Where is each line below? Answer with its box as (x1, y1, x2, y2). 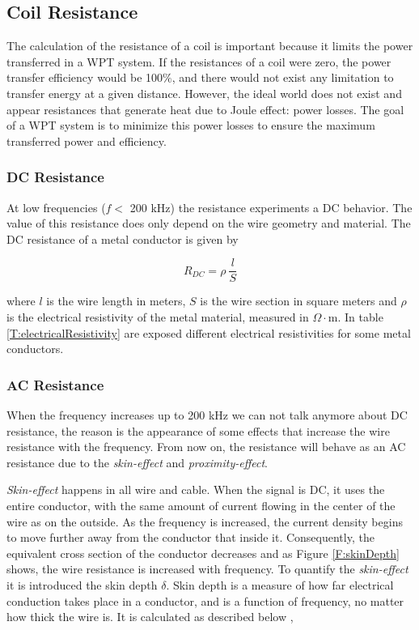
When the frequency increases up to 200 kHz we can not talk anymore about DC (6, 407, 408, 424)
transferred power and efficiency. (6, 132, 167, 149)
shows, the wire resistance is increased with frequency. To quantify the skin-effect (6, 560, 408, 577)
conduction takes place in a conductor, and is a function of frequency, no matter (6, 592, 404, 609)
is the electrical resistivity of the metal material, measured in (6, 309, 309, 326)
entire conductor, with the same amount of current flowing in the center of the (6, 496, 396, 513)
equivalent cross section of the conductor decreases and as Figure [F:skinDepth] (6, 544, 400, 561)
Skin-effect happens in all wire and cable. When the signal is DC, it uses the (6, 481, 385, 498)
